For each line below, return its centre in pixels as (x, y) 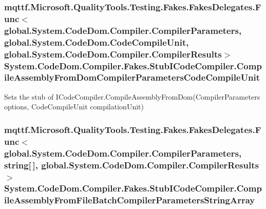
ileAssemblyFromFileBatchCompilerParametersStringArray (130, 200)
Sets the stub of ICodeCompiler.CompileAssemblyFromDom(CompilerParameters (132, 96)
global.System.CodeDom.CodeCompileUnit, (97, 42)
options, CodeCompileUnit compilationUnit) (74, 107)
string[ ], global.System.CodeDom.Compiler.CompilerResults (131, 165)
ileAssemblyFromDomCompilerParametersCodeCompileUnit (132, 77)
